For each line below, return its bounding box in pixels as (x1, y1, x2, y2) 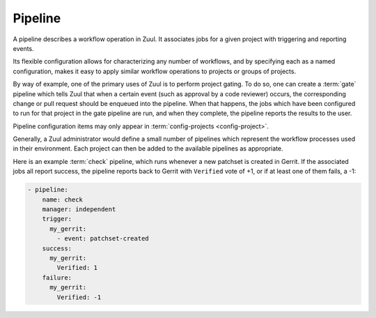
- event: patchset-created (56, 234, 149, 243)
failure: (42, 273, 72, 282)
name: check (42, 195, 84, 204)
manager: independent (42, 206, 116, 213)
